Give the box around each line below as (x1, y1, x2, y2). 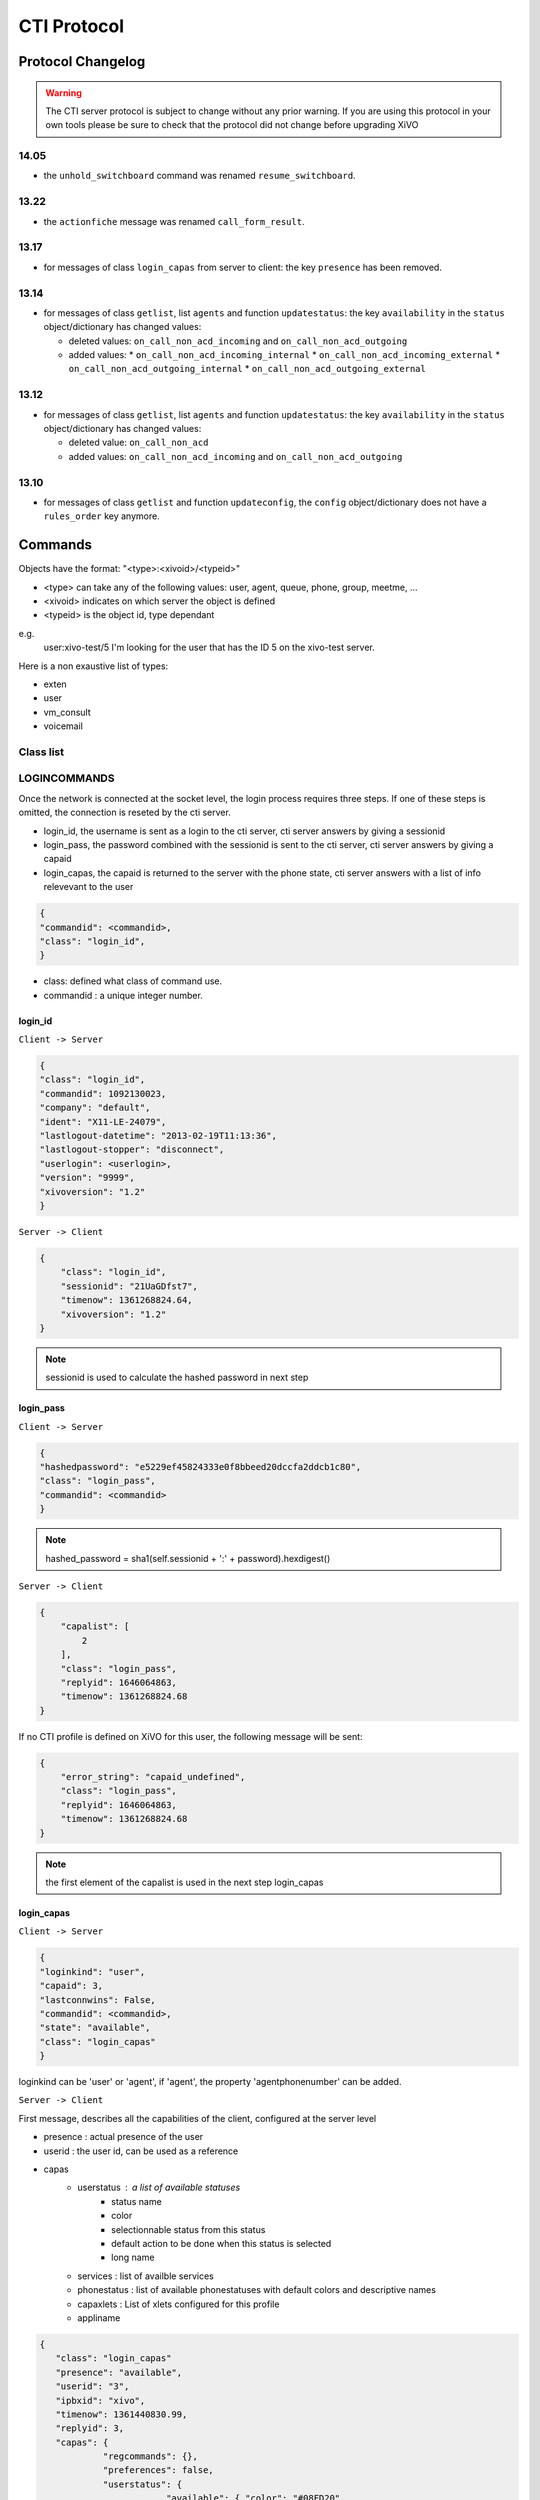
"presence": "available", (55, 2366, 183, 2378)
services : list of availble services (77, 2270, 214, 2282)
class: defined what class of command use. (43, 975, 223, 987)
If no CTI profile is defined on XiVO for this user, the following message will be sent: (18, 1730, 364, 1742)
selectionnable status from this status (111, 2223, 266, 2235)
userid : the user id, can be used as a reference (43, 2145, 239, 2157)
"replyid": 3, (55, 2423, 125, 2434)
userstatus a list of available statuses (77, 2181, 241, 2194)
